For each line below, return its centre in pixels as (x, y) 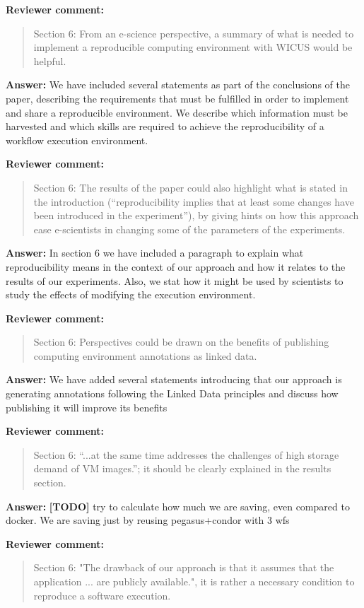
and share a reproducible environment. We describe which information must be (177, 112)
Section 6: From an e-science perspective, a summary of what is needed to (194, 33)
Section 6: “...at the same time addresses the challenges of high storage (186, 454)
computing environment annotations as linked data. (145, 355)
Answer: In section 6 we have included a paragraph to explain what (155, 253)
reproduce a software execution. (102, 595)
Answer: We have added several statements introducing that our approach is (174, 379)
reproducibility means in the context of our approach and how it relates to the (176, 266)
